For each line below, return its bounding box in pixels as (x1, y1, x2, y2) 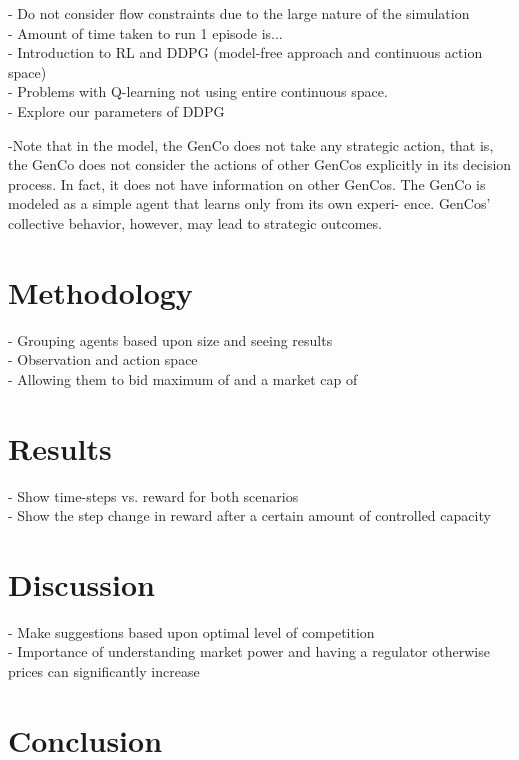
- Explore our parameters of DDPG (8, 100, 225, 121)
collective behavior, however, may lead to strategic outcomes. (8, 212, 382, 233)
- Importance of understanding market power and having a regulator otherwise (8, 641, 490, 662)
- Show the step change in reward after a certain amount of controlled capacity (8, 505, 491, 526)
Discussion (8, 563, 155, 604)
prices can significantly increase (8, 661, 200, 682)
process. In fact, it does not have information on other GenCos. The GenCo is (8, 173, 486, 194)
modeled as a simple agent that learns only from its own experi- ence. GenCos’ (8, 193, 491, 214)
